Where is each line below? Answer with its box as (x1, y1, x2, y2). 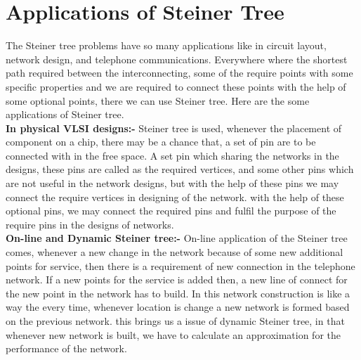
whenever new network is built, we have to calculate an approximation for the (6, 327, 341, 342)
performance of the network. (6, 341, 127, 356)
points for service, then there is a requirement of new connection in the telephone (6, 258, 355, 273)
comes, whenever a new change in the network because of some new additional (6, 245, 343, 259)
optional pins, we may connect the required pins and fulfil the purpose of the (6, 203, 336, 218)
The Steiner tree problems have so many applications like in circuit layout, (6, 38, 327, 53)
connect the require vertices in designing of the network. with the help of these (6, 189, 344, 204)
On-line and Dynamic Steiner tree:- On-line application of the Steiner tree (6, 231, 348, 245)
